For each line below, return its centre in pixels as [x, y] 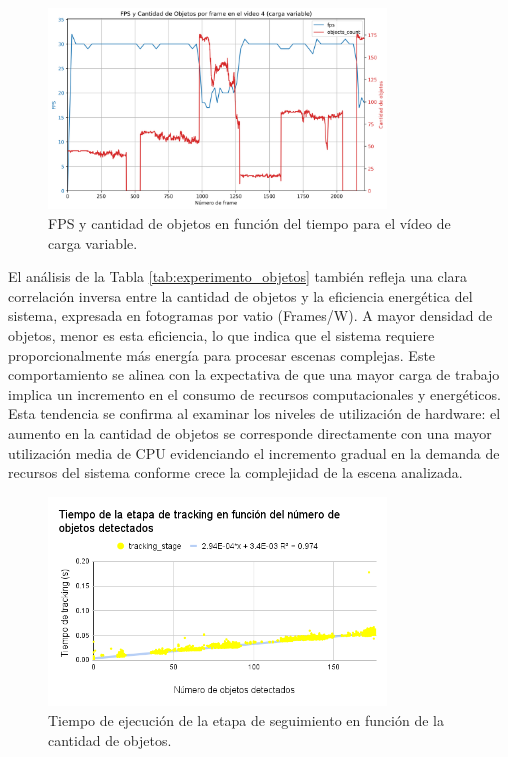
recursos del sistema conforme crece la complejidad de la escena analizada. [235, 472]
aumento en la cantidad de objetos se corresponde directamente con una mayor [250, 432]
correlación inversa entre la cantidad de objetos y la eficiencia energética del [240, 295]
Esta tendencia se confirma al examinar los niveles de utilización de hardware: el [254, 413]
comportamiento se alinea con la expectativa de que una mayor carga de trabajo [254, 374]
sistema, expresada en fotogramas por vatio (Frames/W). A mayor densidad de [250, 315]
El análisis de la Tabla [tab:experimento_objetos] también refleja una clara [238, 276]
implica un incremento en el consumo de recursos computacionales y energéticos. [254, 393]
